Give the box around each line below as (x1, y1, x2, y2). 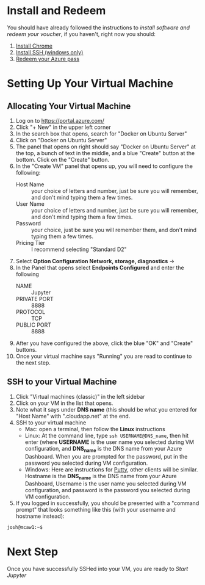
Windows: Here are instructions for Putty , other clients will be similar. (24, 465, 198, 473)
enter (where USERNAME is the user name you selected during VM (24, 438, 195, 446)
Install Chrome (15, 42, 52, 49)
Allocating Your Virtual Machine (7, 101, 131, 111)
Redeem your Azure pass (15, 55, 80, 62)
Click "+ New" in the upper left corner (15, 123, 112, 131)
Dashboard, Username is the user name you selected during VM (24, 480, 187, 487)
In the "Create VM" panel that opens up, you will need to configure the (15, 162, 193, 170)
